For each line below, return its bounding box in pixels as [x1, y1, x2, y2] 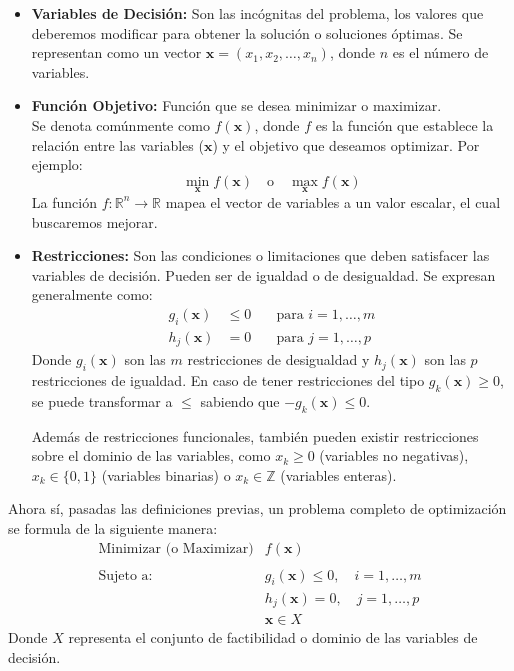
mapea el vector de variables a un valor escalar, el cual [165, 191, 501, 212]
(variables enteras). [280, 464, 397, 485]
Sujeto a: [98, 568, 153, 583]
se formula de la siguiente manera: [8, 518, 218, 539]
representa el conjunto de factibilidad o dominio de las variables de [68, 627, 478, 648]
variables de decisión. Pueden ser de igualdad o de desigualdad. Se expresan [31, 264, 496, 285]
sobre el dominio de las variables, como [31, 445, 271, 466]
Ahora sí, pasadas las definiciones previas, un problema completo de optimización [8, 498, 507, 519]
